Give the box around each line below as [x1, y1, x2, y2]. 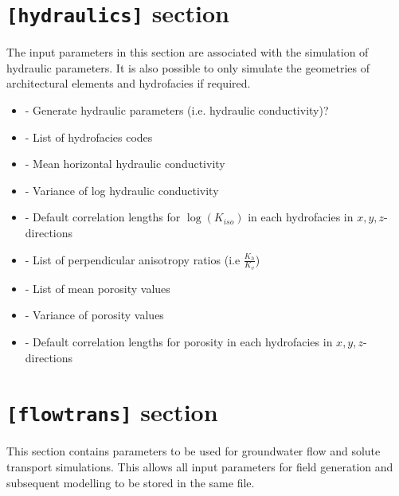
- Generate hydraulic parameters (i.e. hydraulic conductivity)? [25, 102, 329, 119]
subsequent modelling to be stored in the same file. [6, 474, 255, 490]
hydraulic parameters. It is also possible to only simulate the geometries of [6, 59, 370, 76]
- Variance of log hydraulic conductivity [25, 182, 219, 198]
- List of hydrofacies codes [25, 128, 153, 145]
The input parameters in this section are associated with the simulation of [6, 44, 369, 61]
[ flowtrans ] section [6, 396, 218, 428]
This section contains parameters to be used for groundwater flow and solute [6, 443, 381, 459]
